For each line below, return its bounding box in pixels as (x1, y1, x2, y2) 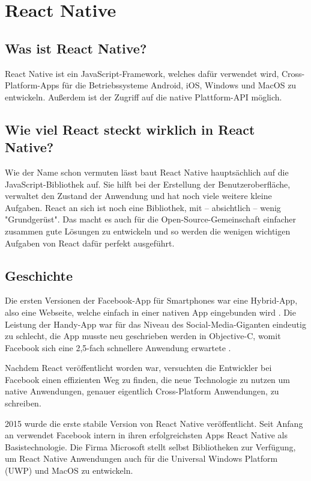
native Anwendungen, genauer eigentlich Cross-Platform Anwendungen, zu (5, 385, 279, 397)
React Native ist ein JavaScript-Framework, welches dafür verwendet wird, (5, 67, 279, 79)
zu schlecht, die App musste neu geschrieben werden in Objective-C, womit (5, 329, 281, 342)
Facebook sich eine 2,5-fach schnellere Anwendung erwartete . (5, 341, 231, 354)
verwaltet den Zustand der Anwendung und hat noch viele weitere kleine (5, 189, 272, 202)
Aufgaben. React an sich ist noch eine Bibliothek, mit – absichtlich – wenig (5, 201, 281, 213)
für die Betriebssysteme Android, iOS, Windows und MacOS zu (62, 79, 297, 91)
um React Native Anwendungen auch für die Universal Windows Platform (5, 452, 278, 465)
